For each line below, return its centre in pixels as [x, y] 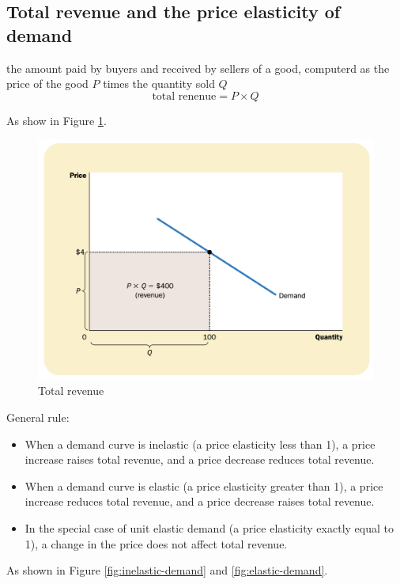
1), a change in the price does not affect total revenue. [156, 543]
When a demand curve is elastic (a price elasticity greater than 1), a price [204, 485]
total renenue [184, 96]
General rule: [38, 417]
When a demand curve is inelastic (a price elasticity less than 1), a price [200, 444]
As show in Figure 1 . [57, 120]
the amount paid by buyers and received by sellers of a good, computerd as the [198, 68]
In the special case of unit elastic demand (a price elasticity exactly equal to [209, 528]
